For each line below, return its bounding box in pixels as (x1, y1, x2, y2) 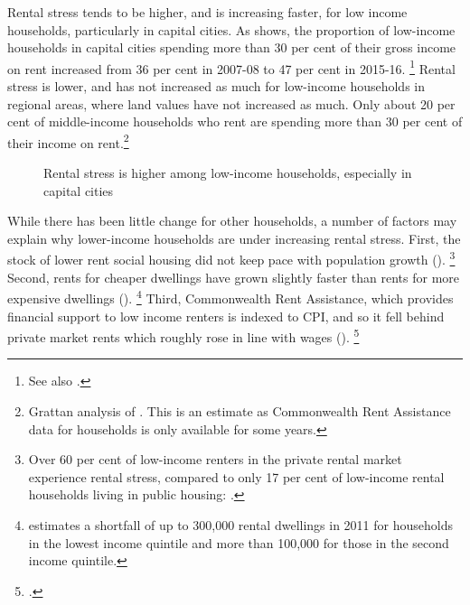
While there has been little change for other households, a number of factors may (7, 211, 457, 230)
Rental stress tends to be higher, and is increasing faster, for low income (7, 3, 408, 21)
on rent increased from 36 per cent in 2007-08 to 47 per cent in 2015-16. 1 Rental (7, 56, 456, 78)
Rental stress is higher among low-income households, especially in (43, 163, 412, 182)
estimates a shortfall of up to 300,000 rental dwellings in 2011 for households (28, 515, 453, 534)
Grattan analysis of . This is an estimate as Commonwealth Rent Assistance (28, 401, 451, 420)
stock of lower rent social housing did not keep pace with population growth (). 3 (7, 247, 456, 269)
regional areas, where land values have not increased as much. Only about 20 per (7, 94, 456, 113)
